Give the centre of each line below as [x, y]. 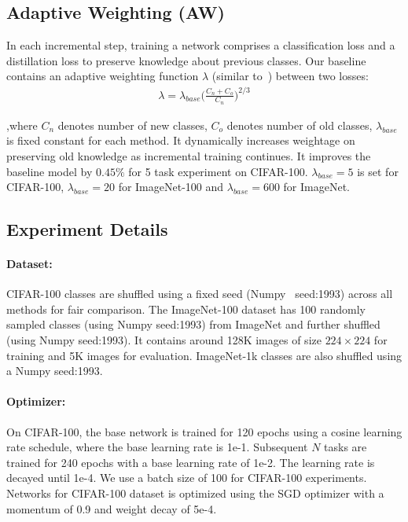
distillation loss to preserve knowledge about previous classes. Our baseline [186, 60]
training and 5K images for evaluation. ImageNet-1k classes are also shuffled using [204, 355]
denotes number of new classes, [132, 125]
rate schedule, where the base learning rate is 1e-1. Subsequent [157, 447]
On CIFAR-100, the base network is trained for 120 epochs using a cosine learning [204, 431]
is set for [378, 171]
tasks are [346, 447]
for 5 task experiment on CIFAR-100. [218, 171]
